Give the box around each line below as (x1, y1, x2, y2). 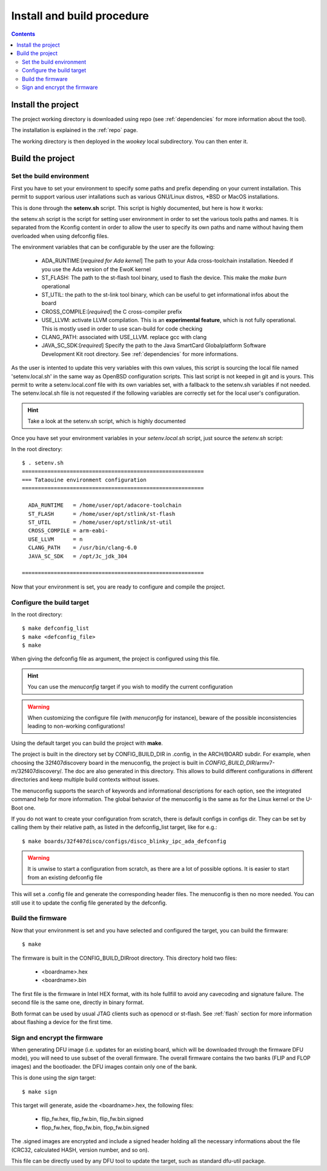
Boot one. (11, 804, 36, 811)
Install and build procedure (11, 9, 150, 22)
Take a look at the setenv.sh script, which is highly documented (27, 418, 186, 425)
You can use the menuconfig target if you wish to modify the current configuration (27, 683, 233, 690)
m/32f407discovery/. (11, 767, 63, 774)
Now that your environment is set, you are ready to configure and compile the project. (11, 583, 225, 590)
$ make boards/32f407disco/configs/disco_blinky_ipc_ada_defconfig (22, 837, 226, 845)
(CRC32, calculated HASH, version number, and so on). (11, 1146, 150, 1153)
